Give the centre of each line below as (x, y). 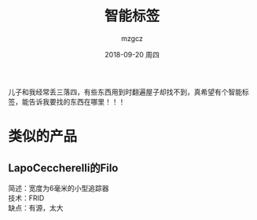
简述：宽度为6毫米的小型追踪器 (59, 188)
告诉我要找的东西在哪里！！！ (77, 101)
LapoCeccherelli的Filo (63, 168)
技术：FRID (26, 198)
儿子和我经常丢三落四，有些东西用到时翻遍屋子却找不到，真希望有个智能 (125, 92)
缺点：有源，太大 (36, 207)
